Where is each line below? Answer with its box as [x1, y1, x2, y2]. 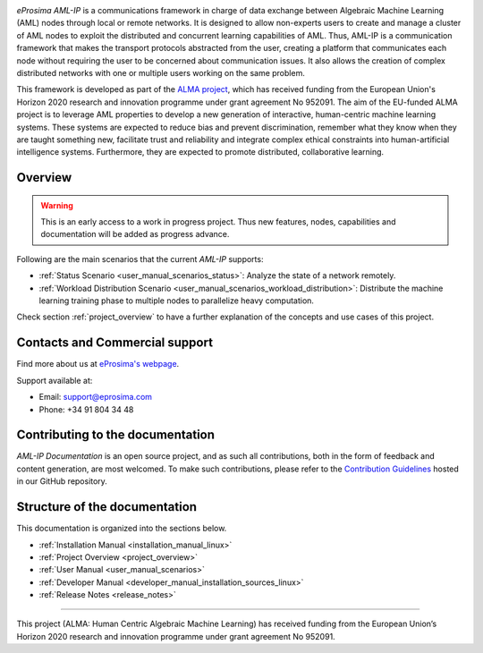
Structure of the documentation [16, 499, 197, 514]
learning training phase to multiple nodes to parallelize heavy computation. [38, 295, 315, 306]
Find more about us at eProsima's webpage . [16, 359, 180, 369]
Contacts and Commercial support [16, 335, 214, 351]
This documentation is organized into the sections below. [16, 523, 227, 534]
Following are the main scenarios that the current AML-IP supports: [16, 253, 264, 264]
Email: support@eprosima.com [38, 392, 152, 403]
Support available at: [16, 375, 93, 386]
